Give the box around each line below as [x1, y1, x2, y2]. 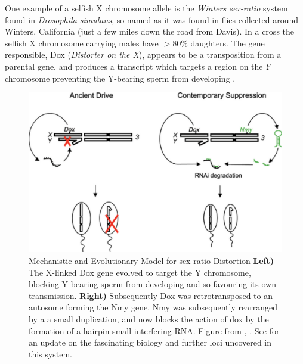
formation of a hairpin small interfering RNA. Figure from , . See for [29, 324, 280, 337]
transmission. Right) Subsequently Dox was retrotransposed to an [29, 289, 273, 301]
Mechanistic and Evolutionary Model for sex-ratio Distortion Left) [29, 254, 274, 267]
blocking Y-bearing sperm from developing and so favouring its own [29, 278, 276, 290]
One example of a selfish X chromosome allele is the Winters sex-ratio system [5, 2, 288, 14]
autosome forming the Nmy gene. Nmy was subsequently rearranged [29, 301, 277, 313]
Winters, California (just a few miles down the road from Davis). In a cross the [5, 25, 295, 38]
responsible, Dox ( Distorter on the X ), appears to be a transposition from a [5, 48, 282, 61]
